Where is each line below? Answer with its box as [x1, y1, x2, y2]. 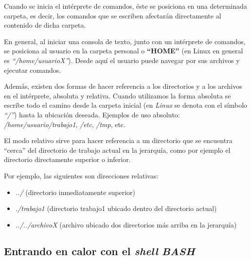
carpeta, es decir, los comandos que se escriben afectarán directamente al [4, 10, 221, 20]
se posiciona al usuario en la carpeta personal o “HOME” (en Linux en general [4, 46, 243, 56]
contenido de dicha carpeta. [4, 20, 86, 30]
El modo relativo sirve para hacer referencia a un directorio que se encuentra [4, 135, 233, 146]
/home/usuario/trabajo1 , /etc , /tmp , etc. [4, 119, 125, 129]
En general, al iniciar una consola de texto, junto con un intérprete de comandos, [4, 36, 246, 46]
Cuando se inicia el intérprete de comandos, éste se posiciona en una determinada [4, 1, 247, 11]
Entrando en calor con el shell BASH [4, 243, 195, 258]
